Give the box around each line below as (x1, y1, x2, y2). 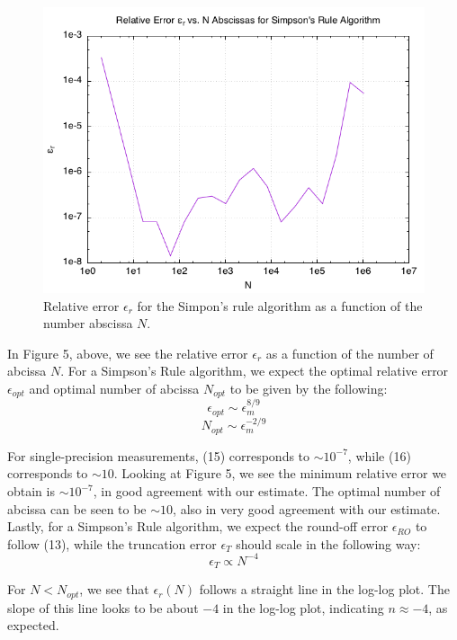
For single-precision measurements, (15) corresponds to (7, 446, 310, 465)
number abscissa (43, 314, 133, 333)
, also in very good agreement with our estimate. (173, 499, 441, 518)
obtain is (7, 482, 55, 501)
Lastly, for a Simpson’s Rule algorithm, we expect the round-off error (7, 517, 389, 536)
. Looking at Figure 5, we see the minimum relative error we (113, 464, 447, 483)
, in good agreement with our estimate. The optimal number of (93, 482, 441, 501)
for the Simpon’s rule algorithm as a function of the (137, 296, 423, 315)
